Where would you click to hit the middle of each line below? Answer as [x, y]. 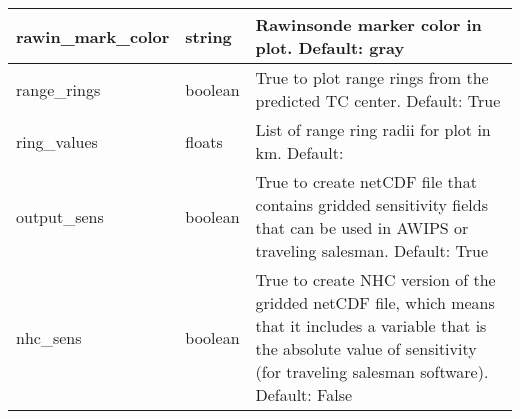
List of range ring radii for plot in [373, 129]
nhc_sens [49, 337]
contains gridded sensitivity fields [371, 204]
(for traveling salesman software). [372, 371]
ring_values [57, 141]
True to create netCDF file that [366, 181]
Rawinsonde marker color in [368, 24]
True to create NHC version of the [375, 279]
